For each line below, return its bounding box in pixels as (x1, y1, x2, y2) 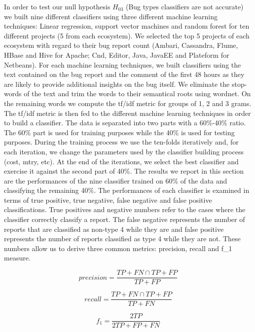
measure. (4, 253, 31, 263)
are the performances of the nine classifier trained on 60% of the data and (4, 175, 227, 185)
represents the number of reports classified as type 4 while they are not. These (4, 233, 241, 244)
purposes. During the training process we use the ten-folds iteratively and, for (4, 137, 239, 147)
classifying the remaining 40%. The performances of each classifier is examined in (4, 185, 250, 195)
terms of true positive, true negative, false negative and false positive (4, 194, 212, 205)
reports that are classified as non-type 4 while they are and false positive (4, 223, 224, 234)
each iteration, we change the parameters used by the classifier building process (4, 146, 244, 156)
